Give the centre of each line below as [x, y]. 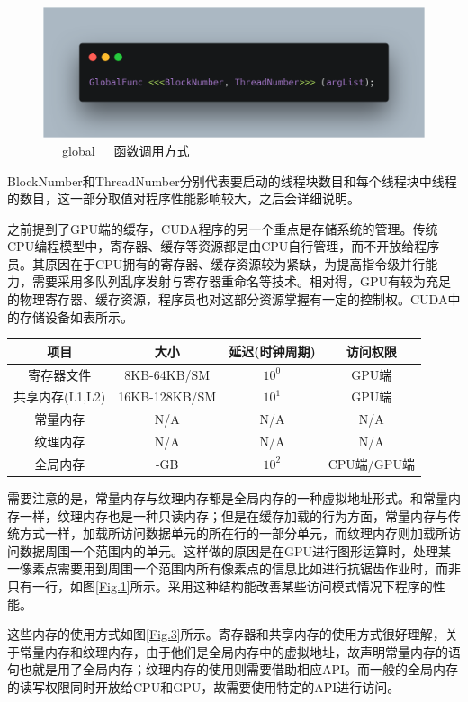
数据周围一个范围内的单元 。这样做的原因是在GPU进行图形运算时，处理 [229, 550]
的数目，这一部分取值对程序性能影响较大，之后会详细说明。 [184, 198]
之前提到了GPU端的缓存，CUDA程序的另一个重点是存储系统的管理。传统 [223, 228]
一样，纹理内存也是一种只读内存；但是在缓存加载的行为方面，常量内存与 [234, 515]
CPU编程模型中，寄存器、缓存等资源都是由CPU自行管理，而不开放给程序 [224, 246]
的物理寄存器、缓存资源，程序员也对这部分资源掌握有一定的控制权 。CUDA [228, 299]
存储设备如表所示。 [76, 316]
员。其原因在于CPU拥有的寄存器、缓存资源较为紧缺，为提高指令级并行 [216, 263]
